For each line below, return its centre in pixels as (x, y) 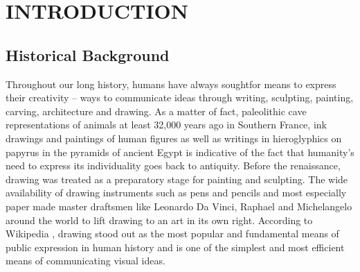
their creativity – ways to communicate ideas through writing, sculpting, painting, (180, 97)
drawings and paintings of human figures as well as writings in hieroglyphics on (174, 138)
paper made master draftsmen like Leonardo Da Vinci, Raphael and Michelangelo (179, 206)
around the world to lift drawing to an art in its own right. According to (159, 220)
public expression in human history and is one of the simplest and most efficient (175, 247)
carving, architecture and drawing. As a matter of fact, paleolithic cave (156, 111)
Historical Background (88, 54)
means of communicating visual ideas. (85, 261)
